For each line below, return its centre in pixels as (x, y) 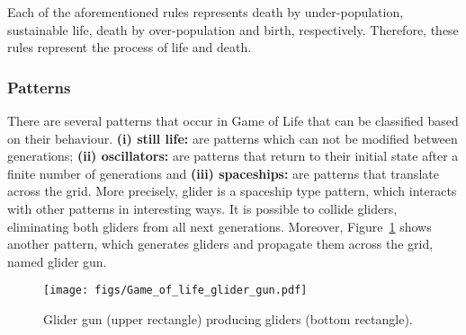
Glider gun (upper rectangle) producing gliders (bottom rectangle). (228, 319)
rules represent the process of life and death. (130, 47)
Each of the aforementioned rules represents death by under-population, (206, 12)
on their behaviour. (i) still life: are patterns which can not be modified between (233, 138)
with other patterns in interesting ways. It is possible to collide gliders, (202, 208)
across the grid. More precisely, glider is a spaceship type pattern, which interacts (232, 191)
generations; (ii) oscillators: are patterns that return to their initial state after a (233, 156)
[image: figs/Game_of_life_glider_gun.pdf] (175, 291)
